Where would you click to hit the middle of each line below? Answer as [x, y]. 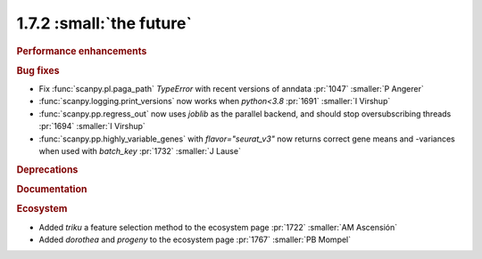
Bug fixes [38, 70]
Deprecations [47, 169]
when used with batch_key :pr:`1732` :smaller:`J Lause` [140, 151]
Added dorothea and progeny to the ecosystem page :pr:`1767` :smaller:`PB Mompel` [195, 239]
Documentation [52, 190]
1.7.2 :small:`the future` [104, 23]
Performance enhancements [82, 51]
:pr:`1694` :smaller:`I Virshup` [92, 126]
